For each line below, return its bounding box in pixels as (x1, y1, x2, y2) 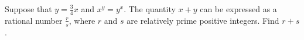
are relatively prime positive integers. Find (127, 14, 279, 26)
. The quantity (124, 3, 176, 14)
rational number (5, 14, 63, 26)
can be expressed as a (200, 3, 277, 14)
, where (69, 14, 95, 26)
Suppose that (5, 3, 52, 14)
